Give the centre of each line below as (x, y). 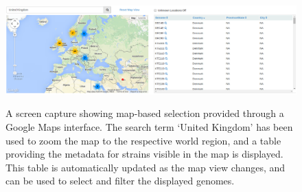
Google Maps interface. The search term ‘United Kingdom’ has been (149, 126)
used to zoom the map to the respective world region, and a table (143, 140)
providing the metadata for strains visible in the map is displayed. (144, 154)
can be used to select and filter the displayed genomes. (120, 181)
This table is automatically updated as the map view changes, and (146, 167)
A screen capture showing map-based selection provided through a (145, 113)
